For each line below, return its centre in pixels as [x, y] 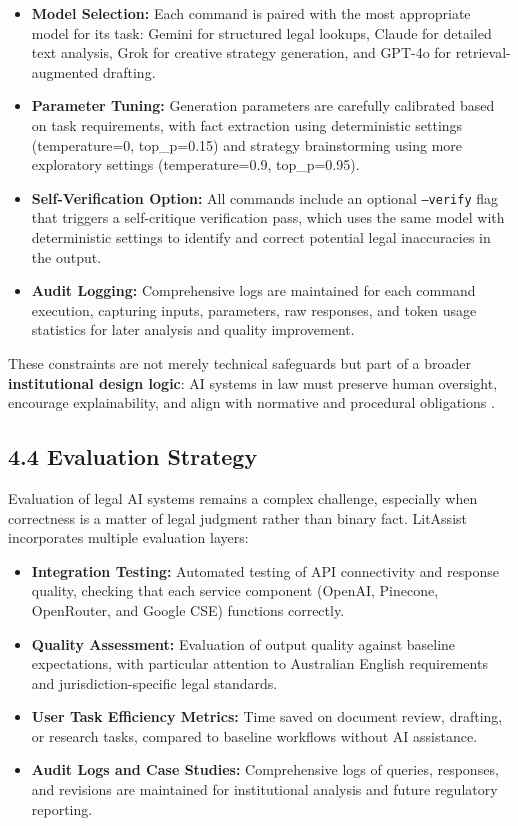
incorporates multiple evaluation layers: [128, 537]
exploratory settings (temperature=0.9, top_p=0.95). [195, 164]
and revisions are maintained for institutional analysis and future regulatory [264, 789]
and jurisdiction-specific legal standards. [154, 682]
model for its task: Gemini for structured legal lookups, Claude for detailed [261, 32]
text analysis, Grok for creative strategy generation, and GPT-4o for [241, 52]
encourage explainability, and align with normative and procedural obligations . [251, 402]
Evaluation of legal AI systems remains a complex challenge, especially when [243, 497]
